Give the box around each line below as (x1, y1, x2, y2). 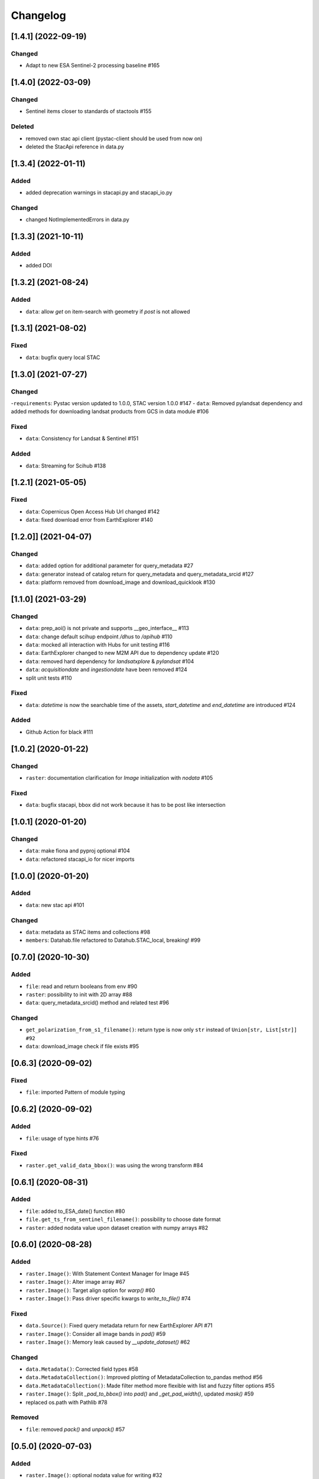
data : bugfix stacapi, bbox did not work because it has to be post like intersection (25, 802, 226, 809)
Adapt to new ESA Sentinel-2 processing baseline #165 (25, 62, 160, 69)
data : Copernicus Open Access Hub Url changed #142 (25, 508, 160, 515)
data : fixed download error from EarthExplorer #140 (25, 516, 153, 524)
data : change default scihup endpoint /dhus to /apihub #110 (25, 633, 172, 640)
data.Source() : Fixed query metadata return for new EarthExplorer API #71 (25, 1322, 213, 1329)
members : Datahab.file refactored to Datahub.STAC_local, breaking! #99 (25, 937, 201, 944)
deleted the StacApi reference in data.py (25, 143, 124, 150)
